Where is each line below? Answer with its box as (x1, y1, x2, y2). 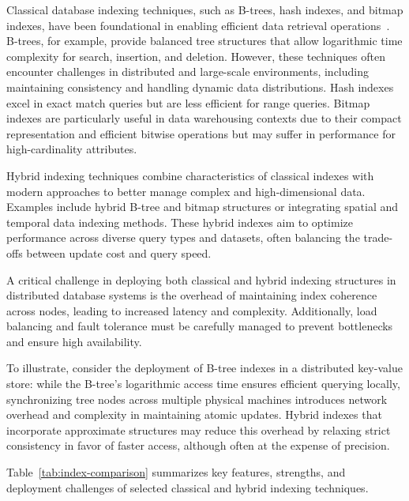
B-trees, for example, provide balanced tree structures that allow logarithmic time (6, 32, 403, 49)
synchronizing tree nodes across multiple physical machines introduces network (6, 390, 388, 407)
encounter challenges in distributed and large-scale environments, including (6, 63, 369, 80)
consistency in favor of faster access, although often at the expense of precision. (6, 437, 390, 454)
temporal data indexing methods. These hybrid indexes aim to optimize (6, 213, 353, 230)
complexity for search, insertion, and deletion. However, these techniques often (6, 47, 385, 64)
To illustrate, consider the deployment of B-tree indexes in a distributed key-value (6, 360, 403, 376)
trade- (363, 229, 393, 246)
